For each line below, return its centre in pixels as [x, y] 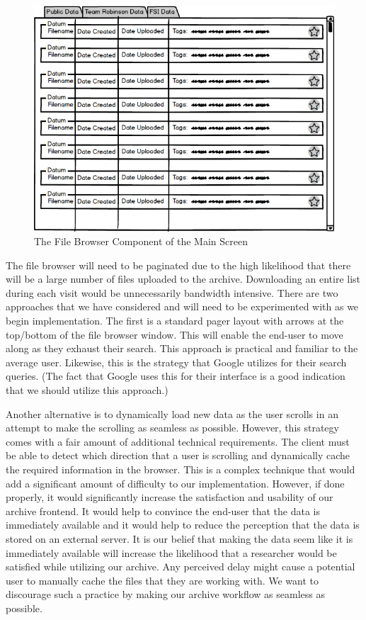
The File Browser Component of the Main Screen [141, 241]
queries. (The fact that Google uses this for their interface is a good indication [176, 376]
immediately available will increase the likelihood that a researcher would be [171, 552]
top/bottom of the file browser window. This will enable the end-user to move [175, 334]
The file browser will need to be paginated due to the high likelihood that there [178, 265]
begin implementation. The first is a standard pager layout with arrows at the [175, 321]
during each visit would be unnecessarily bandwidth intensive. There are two [172, 292]
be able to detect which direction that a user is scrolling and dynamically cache [178, 455]
